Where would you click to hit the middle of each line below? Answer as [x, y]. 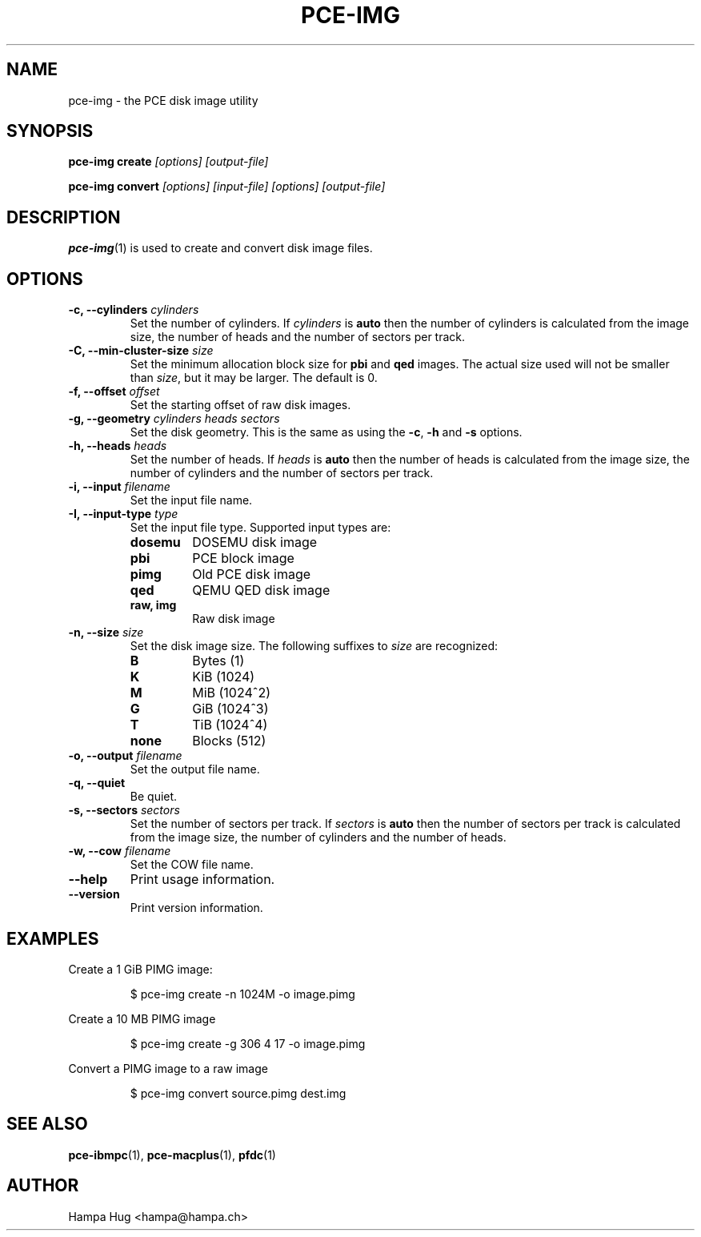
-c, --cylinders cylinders [134, 310]
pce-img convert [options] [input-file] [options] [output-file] [227, 187]
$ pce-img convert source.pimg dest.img [238, 1093]
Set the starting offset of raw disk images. [240, 405]
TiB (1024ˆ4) [230, 725]
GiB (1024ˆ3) [230, 709]
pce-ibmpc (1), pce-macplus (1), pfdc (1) [172, 1155]
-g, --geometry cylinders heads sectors [174, 419]
